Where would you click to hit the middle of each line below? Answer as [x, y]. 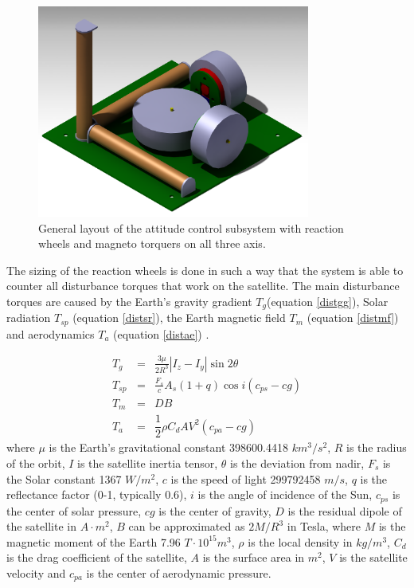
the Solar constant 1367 [64, 478]
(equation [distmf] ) [353, 318]
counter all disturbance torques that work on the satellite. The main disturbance [203, 286]
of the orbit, [36, 463]
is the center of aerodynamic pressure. [179, 573]
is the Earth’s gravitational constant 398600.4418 [168, 447]
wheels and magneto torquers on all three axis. [152, 243]
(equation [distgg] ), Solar [327, 301]
